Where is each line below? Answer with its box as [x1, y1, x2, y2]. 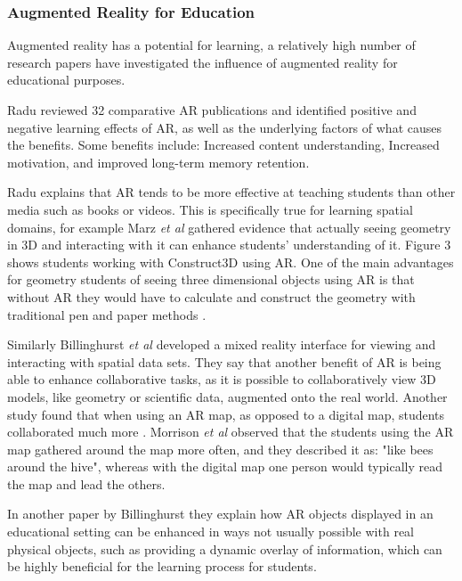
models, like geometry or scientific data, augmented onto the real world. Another [7, 387, 448, 405]
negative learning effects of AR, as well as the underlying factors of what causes [7, 118, 442, 136]
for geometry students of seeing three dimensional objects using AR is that [7, 270, 415, 289]
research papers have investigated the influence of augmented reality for [7, 53, 398, 71]
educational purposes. [7, 70, 126, 89]
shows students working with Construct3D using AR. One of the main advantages [7, 252, 454, 271]
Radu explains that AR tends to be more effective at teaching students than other [7, 183, 456, 201]
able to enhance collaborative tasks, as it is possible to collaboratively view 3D [7, 370, 436, 389]
